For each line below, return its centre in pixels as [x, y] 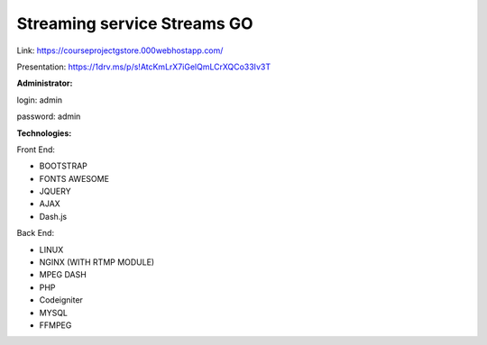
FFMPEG [55, 325]
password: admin [49, 116]
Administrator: [45, 83]
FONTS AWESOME [74, 178]
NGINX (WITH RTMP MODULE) [97, 262]
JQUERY [55, 191]
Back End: [35, 233]
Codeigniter [61, 300]
